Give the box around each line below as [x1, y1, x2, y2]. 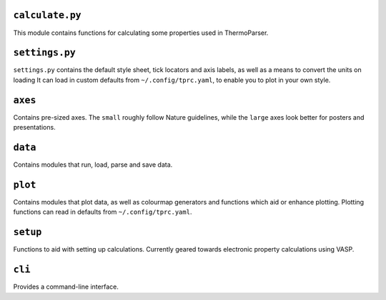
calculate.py [13, 9, 81, 21]
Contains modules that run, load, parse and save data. [13, 160, 173, 169]
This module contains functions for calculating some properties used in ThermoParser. [13, 29, 269, 37]
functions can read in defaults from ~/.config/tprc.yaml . [13, 207, 192, 217]
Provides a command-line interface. [13, 282, 119, 291]
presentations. [13, 123, 56, 132]
